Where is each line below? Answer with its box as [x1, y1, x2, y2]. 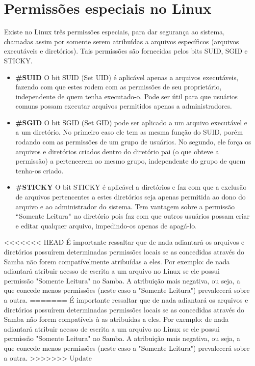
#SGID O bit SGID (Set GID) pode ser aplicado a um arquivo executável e [15, 117, 248, 127]
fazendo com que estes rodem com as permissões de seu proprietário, [15, 82, 222, 92]
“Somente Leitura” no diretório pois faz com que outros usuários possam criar [15, 211, 250, 221]
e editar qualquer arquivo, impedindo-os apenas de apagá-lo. [15, 220, 197, 230]
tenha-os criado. [15, 165, 64, 175]
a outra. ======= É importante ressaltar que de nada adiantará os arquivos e [4, 294, 248, 305]
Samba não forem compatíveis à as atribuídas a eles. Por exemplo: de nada [4, 314, 229, 324]
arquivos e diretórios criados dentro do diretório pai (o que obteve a [15, 146, 219, 156]
